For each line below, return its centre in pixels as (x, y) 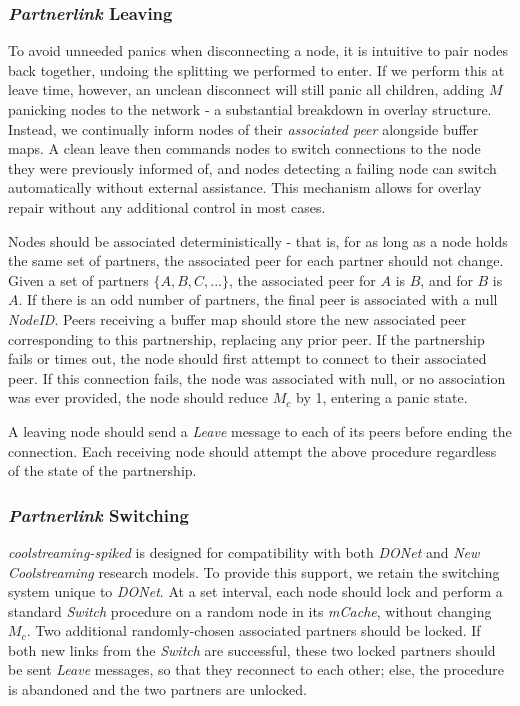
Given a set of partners (78, 279)
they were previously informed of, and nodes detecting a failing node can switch (252, 167)
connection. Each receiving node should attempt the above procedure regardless (252, 450)
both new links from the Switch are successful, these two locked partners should (252, 649)
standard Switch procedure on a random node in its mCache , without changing (250, 610)
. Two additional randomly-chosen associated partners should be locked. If (253, 630)
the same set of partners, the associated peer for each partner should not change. (256, 260)
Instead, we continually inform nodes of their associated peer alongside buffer (243, 128)
